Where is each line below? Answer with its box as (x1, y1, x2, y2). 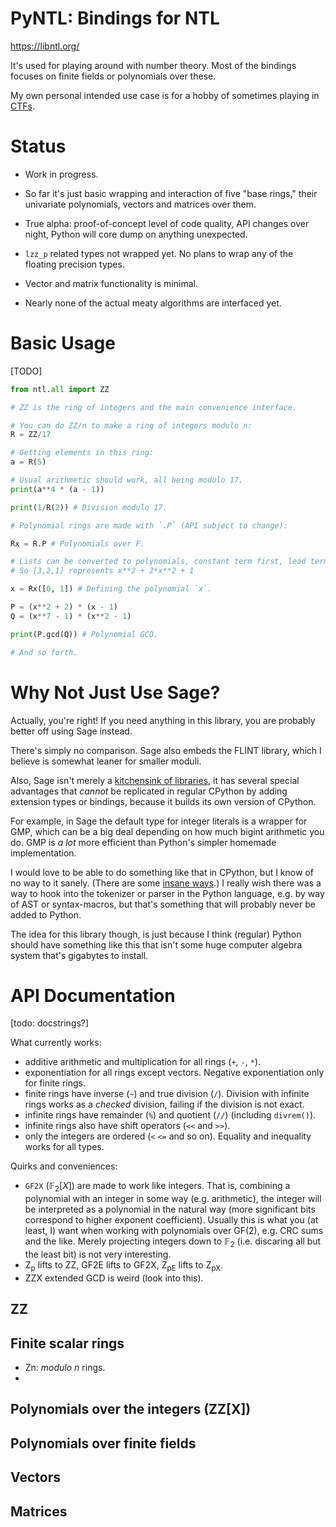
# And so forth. (10, 647, 78, 657)
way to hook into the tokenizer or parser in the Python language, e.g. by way (10, 887, 325, 899)
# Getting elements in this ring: (10, 448, 155, 458)
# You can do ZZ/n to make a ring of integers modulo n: (10, 420, 253, 431)
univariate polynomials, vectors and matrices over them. (24, 198, 257, 210)
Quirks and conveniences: (10, 1160, 118, 1172)
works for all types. (24, 1141, 105, 1153)
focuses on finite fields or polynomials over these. (10, 70, 217, 82)
